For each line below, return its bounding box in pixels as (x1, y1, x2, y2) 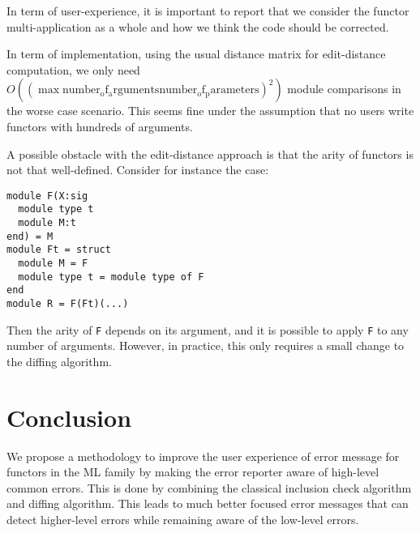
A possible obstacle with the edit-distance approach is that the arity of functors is (6, 145, 414, 162)
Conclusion (6, 400, 132, 433)
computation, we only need (6, 61, 140, 78)
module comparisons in (287, 80, 401, 97)
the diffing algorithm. (6, 352, 112, 369)
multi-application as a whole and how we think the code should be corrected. (6, 18, 389, 35)
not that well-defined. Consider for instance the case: (6, 161, 269, 178)
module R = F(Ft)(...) (6, 298, 129, 309)
